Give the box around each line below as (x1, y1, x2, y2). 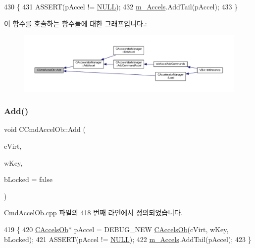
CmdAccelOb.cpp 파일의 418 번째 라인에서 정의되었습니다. (4, 207, 183, 218)
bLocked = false (4, 174, 52, 185)
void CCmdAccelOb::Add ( (4, 124, 86, 134)
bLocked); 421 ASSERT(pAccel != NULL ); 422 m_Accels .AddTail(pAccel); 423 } (4, 234, 252, 244)
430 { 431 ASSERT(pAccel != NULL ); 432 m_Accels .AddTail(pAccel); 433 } (4, 1, 238, 11)
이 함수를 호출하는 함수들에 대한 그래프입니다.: (4, 18, 147, 28)
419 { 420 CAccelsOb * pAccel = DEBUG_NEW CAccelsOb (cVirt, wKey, (4, 224, 229, 235)
